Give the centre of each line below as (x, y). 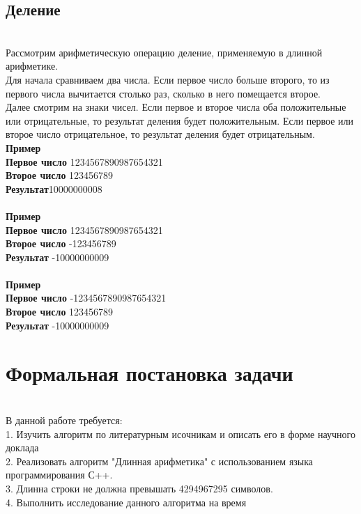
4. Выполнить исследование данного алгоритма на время (126, 502)
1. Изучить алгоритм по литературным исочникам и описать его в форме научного (180, 434)
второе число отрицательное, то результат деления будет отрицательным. (160, 134)
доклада (22, 447)
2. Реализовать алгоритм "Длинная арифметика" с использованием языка (160, 461)
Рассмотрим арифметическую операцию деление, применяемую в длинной (164, 52)
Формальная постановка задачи (149, 373)
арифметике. (32, 66)
